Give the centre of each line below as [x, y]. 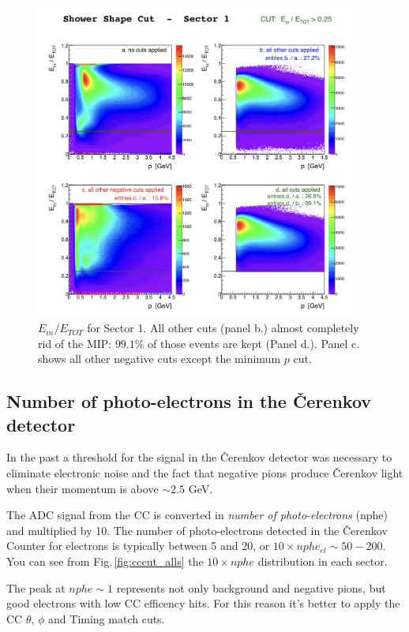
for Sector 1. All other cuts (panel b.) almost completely [223, 328]
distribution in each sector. [323, 561]
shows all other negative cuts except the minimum [159, 359]
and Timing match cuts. [107, 618]
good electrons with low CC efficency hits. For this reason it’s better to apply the [203, 603]
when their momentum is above [83, 488]
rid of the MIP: [75, 343]
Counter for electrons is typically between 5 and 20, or [138, 546]
